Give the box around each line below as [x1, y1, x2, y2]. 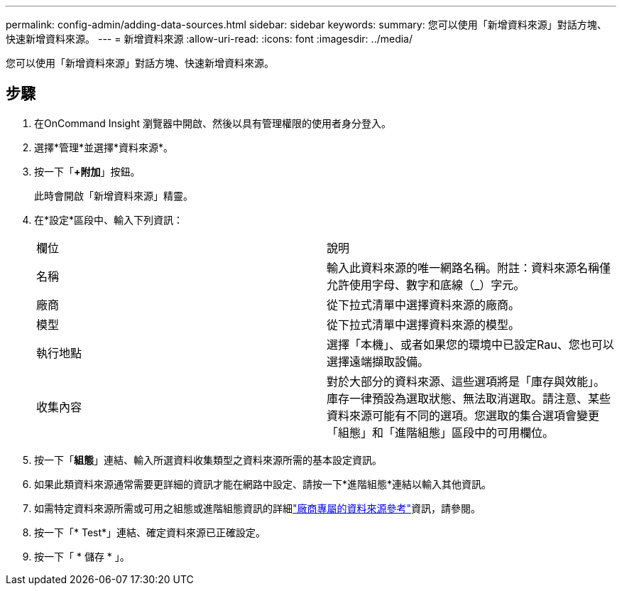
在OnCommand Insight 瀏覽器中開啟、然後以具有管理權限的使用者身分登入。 [34, 116, 391, 129]
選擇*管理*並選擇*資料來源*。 [34, 141, 174, 153]
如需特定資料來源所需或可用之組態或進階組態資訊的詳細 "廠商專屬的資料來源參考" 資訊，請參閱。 [34, 501, 481, 514]
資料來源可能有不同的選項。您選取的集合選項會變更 [327, 408, 600, 423]
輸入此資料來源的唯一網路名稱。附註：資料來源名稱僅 [327, 260, 611, 275]
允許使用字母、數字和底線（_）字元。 [327, 277, 525, 292]
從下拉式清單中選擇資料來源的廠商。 [327, 297, 520, 312]
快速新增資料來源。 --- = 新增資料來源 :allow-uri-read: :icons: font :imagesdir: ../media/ [6, 33, 413, 45]
